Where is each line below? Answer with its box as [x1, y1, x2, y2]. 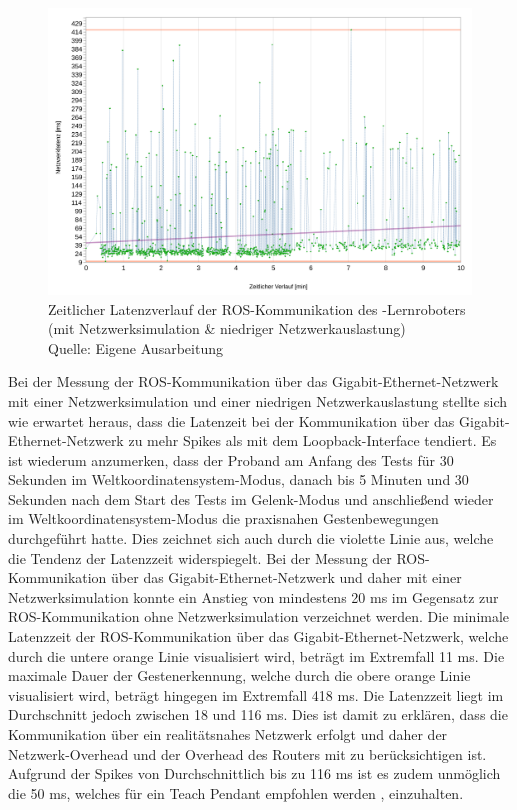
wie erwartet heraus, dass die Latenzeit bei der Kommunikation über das [8, 410, 455, 431]
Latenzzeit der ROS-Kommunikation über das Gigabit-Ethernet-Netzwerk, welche [8, 626, 509, 647]
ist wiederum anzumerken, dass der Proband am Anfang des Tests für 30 [8, 449, 454, 470]
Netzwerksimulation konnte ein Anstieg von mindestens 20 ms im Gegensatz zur [8, 586, 499, 607]
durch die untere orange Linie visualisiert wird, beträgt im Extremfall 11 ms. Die [8, 645, 505, 666]
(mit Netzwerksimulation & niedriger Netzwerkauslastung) [48, 318, 406, 339]
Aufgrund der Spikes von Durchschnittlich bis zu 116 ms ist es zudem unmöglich [8, 763, 501, 784]
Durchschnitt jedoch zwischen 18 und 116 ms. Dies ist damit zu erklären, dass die [8, 704, 508, 725]
